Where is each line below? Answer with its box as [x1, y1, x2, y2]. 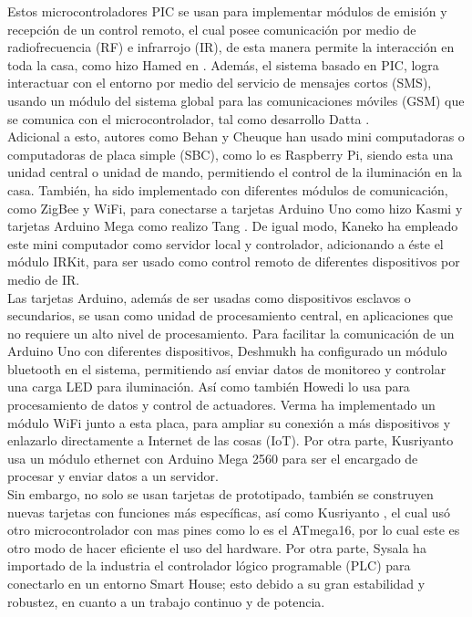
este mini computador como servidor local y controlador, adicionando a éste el [7, 234, 444, 253]
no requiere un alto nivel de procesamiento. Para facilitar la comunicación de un [7, 323, 455, 342]
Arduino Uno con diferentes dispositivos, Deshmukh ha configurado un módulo [7, 341, 447, 361]
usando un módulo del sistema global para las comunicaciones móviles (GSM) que [7, 90, 465, 110]
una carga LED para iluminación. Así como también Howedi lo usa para [7, 377, 410, 396]
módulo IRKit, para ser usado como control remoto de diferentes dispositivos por [7, 252, 460, 271]
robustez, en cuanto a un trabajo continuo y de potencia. [7, 591, 325, 611]
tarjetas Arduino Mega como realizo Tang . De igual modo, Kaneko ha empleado [7, 216, 458, 235]
